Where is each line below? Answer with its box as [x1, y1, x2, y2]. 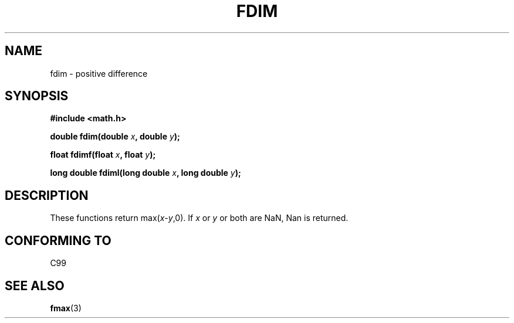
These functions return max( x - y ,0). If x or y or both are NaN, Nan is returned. [50, 213, 349, 223]
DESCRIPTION [5, 188, 89, 203]
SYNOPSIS [5, 89, 69, 104]
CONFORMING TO [5, 233, 111, 248]
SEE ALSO [5, 278, 65, 293]
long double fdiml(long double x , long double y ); [50, 168, 241, 178]
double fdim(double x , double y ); [50, 131, 180, 142]
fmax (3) [50, 302, 82, 313]
